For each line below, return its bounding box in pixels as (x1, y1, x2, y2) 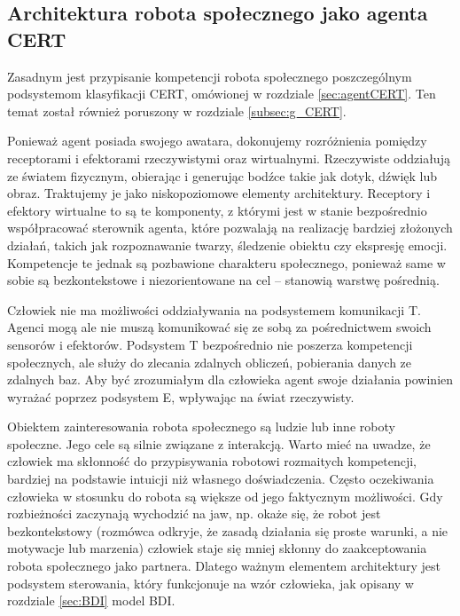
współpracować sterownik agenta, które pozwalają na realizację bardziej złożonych (7, 218, 453, 237)
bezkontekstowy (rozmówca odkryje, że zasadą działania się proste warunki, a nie (7, 521, 448, 540)
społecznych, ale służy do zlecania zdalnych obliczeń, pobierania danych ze (7, 352, 412, 371)
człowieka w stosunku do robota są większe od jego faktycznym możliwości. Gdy (7, 486, 443, 505)
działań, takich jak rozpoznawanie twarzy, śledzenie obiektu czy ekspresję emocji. (7, 235, 448, 254)
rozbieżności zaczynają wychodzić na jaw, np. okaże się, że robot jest (7, 504, 381, 523)
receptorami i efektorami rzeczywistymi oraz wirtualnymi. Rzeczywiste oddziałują (7, 148, 450, 167)
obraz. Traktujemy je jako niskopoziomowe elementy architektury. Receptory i (7, 184, 431, 202)
